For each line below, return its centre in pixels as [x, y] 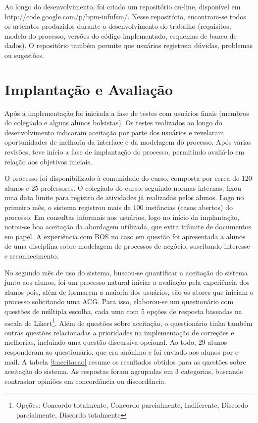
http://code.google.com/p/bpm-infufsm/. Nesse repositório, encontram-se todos [125, 16]
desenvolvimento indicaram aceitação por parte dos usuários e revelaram [114, 132]
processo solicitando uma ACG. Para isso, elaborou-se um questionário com [119, 301]
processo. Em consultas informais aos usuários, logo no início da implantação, [122, 217]
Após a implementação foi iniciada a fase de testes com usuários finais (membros [127, 113]
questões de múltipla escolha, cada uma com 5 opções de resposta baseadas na [123, 311]
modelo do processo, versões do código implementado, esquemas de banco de [121, 35]
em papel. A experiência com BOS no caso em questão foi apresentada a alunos [125, 236]
